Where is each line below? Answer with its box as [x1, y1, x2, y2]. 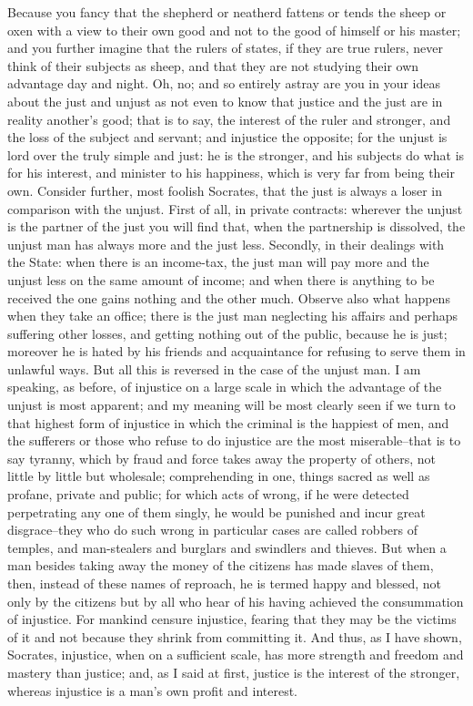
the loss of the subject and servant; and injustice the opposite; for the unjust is [7, 128, 448, 147]
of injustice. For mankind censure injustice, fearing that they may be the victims [7, 609, 457, 629]
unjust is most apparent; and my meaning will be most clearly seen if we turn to [7, 395, 456, 414]
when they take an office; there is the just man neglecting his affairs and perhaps [7, 306, 458, 325]
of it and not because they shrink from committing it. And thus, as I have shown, [7, 627, 462, 646]
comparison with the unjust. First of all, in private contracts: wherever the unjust [7, 199, 463, 218]
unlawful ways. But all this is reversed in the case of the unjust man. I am [7, 359, 421, 378]
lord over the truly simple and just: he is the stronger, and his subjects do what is [7, 145, 465, 164]
